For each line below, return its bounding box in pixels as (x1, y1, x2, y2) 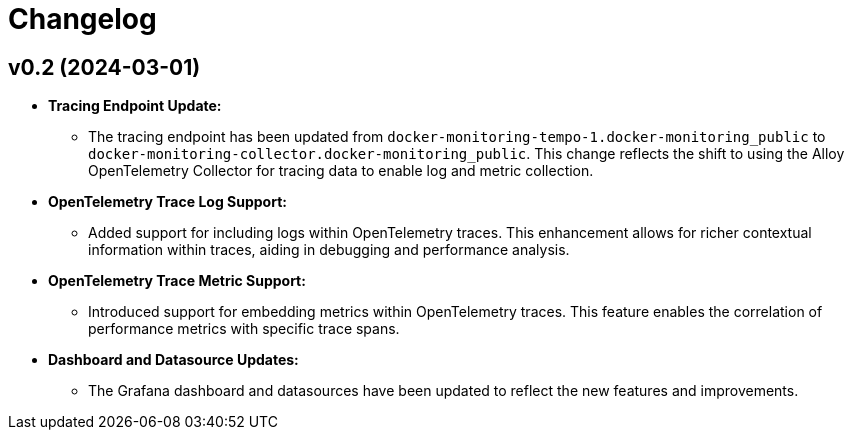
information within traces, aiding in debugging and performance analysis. (88, 241, 570, 259)
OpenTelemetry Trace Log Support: (48, 193, 287, 211)
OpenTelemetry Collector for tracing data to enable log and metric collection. (88, 162, 594, 180)
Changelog (8, 2, 157, 36)
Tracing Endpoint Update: (48, 97, 222, 115)
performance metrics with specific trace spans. (88, 320, 400, 338)
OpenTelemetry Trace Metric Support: (48, 272, 306, 290)
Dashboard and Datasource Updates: (48, 351, 299, 369)
